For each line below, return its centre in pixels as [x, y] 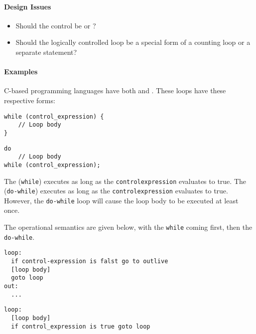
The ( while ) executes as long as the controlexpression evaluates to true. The [125, 181]
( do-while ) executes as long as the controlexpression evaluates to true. [116, 191]
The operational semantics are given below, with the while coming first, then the [128, 227]
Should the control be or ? [56, 25]
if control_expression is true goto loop [81, 326]
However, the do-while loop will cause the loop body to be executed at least [121, 200]
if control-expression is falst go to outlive [90, 261]
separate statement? [46, 52]
